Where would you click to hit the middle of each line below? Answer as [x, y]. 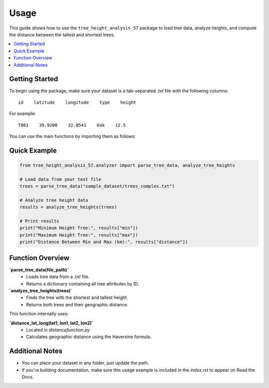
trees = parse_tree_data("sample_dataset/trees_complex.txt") [97, 186]
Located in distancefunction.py [58, 330]
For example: [23, 114]
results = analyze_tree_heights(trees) [68, 207]
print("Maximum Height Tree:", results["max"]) [79, 235]
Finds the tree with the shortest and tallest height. [77, 298]
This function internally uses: [39, 314]
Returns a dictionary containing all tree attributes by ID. [82, 283]
